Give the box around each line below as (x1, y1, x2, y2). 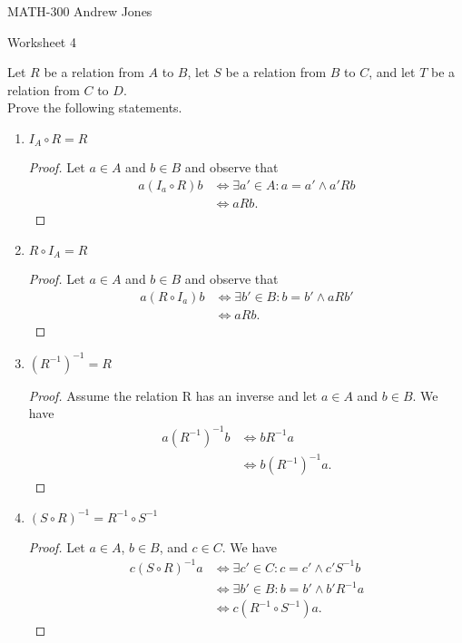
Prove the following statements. (7, 98, 182, 117)
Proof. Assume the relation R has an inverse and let (28, 385, 318, 404)
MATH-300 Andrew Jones (7, 2, 152, 20)
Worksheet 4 (7, 32, 76, 51)
